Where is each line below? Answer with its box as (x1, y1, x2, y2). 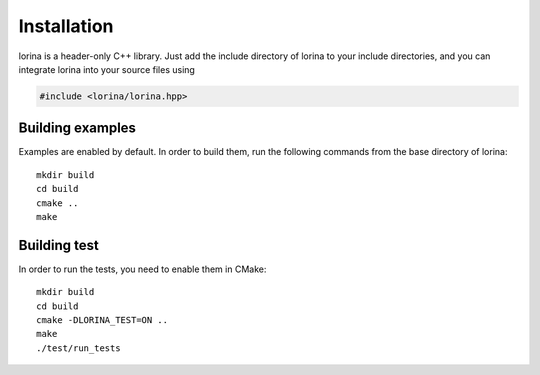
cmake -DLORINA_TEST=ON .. (36, 315, 169, 326)
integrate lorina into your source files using (18, 63, 195, 75)
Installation (18, 15, 114, 37)
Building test (18, 236, 100, 254)
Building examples (18, 120, 137, 137)
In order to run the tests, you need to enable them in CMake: (18, 263, 267, 275)
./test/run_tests (36, 342, 121, 354)
